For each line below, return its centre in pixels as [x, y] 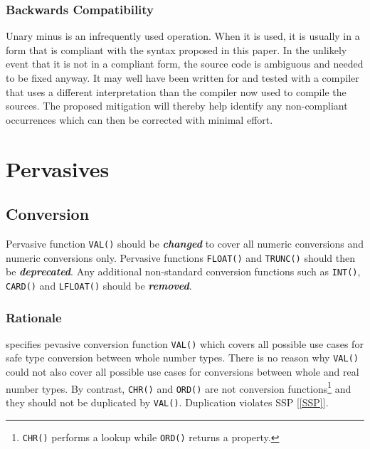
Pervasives [58, 168]
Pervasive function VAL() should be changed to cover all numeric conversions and [185, 243]
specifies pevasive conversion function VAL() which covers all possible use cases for [185, 343]
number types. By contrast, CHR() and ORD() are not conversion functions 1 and [179, 387]
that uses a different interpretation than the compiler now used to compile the [176, 91]
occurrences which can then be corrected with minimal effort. [139, 119]
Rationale [34, 317]
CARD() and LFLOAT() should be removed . [99, 285]
